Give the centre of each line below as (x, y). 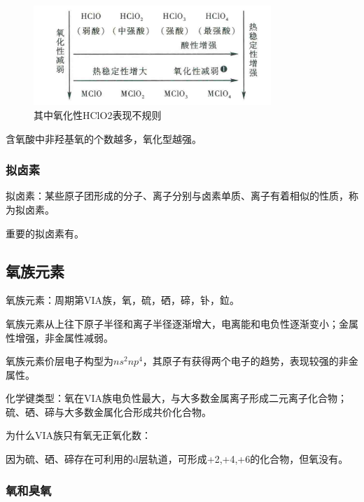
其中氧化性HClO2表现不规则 (98, 114)
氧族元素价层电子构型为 (59, 361)
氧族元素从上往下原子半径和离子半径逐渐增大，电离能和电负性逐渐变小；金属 (182, 323)
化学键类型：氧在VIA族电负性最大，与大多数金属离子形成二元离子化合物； (177, 398)
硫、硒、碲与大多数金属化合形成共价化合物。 (108, 411)
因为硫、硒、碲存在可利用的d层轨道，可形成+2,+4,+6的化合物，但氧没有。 (177, 459)
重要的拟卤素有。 (45, 233)
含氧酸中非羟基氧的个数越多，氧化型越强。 (104, 138)
